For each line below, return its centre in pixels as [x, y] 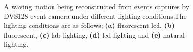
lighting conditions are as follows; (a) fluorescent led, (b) [89, 25]
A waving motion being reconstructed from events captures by [97, 6]
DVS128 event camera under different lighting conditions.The [95, 16]
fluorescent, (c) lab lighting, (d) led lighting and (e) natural [94, 34]
